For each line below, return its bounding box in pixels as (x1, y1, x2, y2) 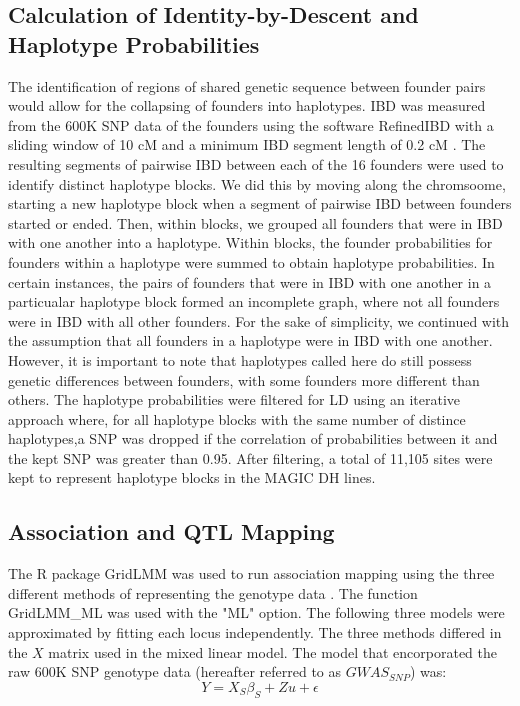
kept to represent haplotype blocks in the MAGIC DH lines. (8, 467, 376, 488)
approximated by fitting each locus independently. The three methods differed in (8, 622, 502, 643)
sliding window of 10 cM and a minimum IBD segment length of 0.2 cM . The (8, 134, 486, 155)
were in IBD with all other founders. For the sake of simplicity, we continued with (8, 310, 510, 331)
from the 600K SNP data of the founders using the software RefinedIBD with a (8, 114, 494, 135)
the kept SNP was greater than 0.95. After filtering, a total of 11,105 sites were (8, 447, 493, 468)
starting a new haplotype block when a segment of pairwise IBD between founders (8, 193, 512, 214)
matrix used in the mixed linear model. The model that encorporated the (48, 641, 497, 662)
